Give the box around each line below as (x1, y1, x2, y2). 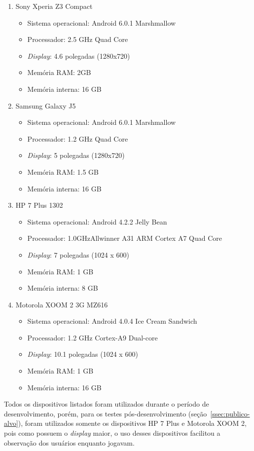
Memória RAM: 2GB (27, 67, 91, 77)
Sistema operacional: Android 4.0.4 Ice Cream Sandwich (27, 316, 197, 326)
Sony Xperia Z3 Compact (15, 1, 93, 11)
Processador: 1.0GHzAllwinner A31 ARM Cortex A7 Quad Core (27, 233, 222, 243)
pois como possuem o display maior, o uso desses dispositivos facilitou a (4, 428, 220, 438)
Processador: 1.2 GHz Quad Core (27, 133, 128, 144)
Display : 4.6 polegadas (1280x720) (27, 50, 130, 61)
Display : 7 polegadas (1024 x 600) (27, 249, 129, 260)
